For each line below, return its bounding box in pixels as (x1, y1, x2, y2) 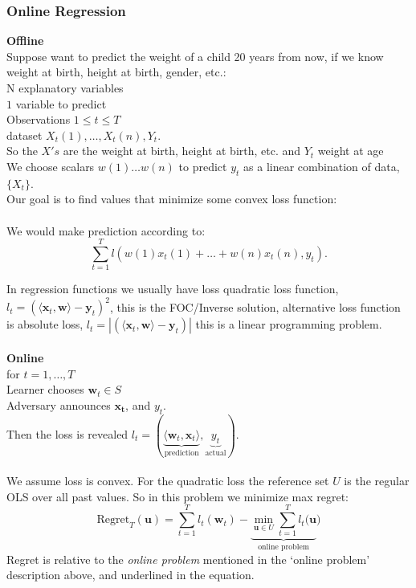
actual (205, 448, 226, 457)
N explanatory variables (6, 80, 124, 96)
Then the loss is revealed (6, 426, 128, 442)
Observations (6, 111, 71, 128)
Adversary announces (6, 396, 111, 413)
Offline (6, 32, 44, 49)
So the (6, 142, 38, 159)
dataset (6, 126, 43, 143)
